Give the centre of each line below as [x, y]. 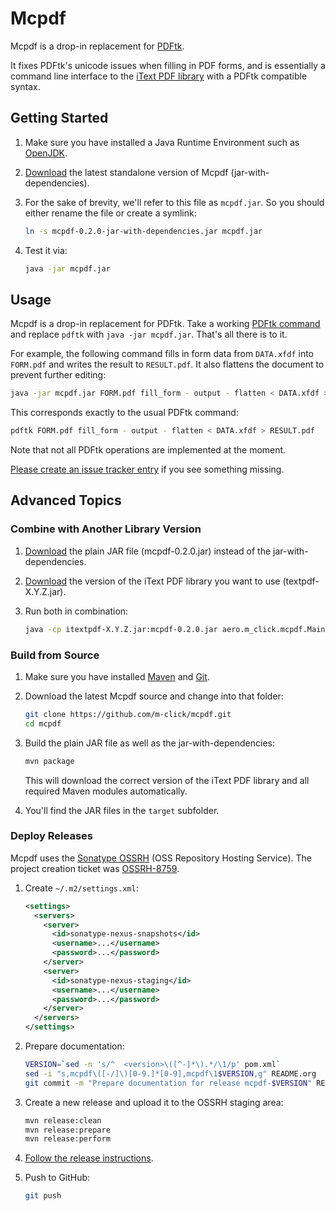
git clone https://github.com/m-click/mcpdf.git [128, 714]
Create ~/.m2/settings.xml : [81, 888]
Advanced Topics [66, 500]
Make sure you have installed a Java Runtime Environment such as [162, 142]
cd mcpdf [43, 723]
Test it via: [46, 250]
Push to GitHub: [57, 1178]
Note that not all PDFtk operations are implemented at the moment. [148, 450]
